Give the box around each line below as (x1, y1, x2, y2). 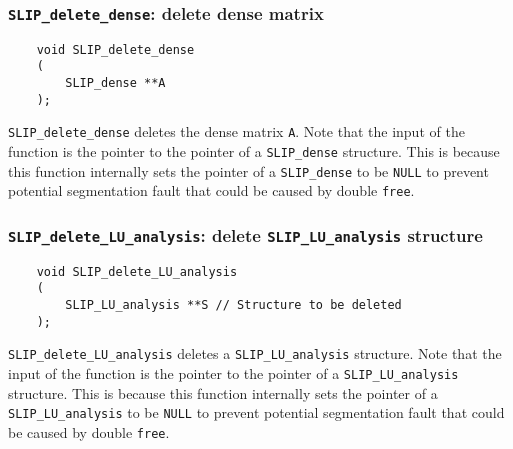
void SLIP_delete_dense (36, 42, 195, 57)
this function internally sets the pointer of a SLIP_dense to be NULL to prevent (8, 160, 489, 181)
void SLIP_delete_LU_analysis (36, 264, 238, 279)
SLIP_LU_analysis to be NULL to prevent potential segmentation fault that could (8, 402, 505, 423)
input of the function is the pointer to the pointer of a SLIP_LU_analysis (8, 363, 459, 384)
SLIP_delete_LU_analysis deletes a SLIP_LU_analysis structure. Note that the (8, 343, 502, 364)
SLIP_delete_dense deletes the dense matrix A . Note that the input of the (8, 121, 465, 142)
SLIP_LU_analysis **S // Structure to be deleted (65, 298, 402, 313)
